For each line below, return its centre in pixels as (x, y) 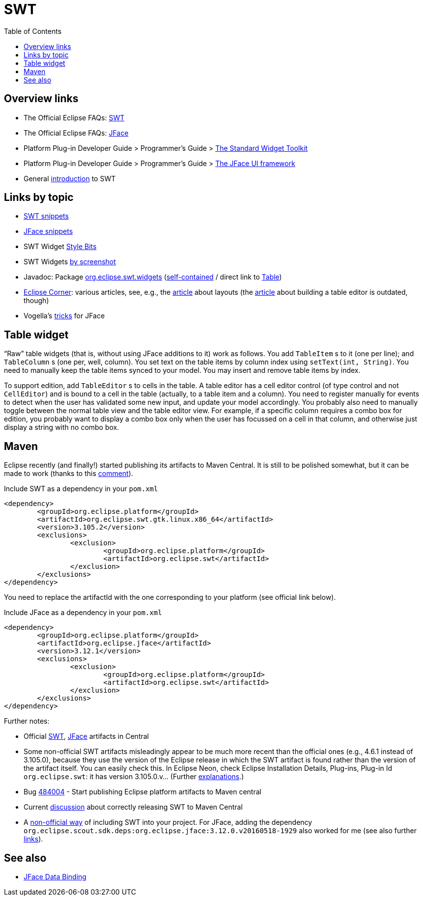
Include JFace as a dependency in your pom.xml (83, 613)
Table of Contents (33, 31)
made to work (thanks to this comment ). (69, 474)
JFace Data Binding (55, 876)
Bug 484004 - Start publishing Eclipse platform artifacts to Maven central (142, 792)
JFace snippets (48, 231)
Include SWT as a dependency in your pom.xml (81, 489)
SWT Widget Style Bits (60, 247)
